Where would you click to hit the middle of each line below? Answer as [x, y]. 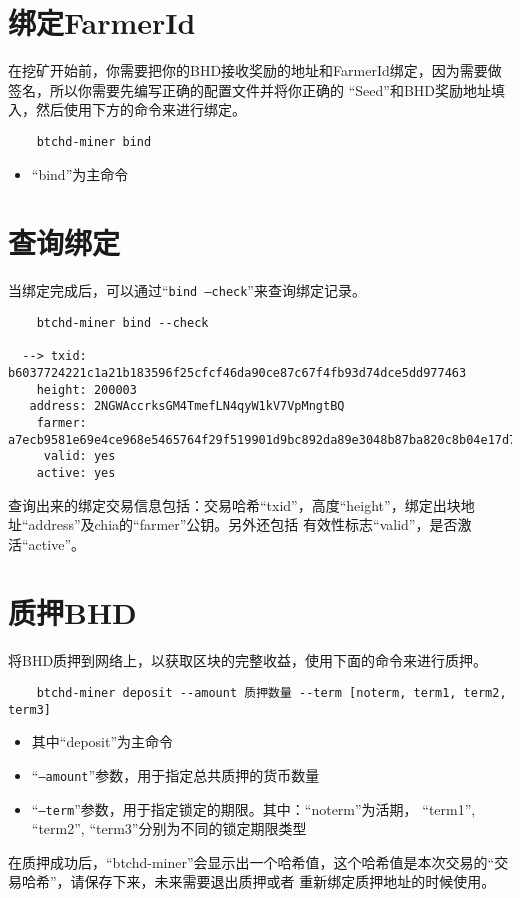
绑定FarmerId [102, 22]
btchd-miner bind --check [122, 322]
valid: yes [79, 456]
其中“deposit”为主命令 [102, 741]
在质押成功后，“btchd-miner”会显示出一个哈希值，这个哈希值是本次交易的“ [251, 861]
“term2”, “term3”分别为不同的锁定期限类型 [169, 828]
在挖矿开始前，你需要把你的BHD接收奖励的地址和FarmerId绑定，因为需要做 [255, 70]
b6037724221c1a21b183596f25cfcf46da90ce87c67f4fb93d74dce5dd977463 [237, 372]
